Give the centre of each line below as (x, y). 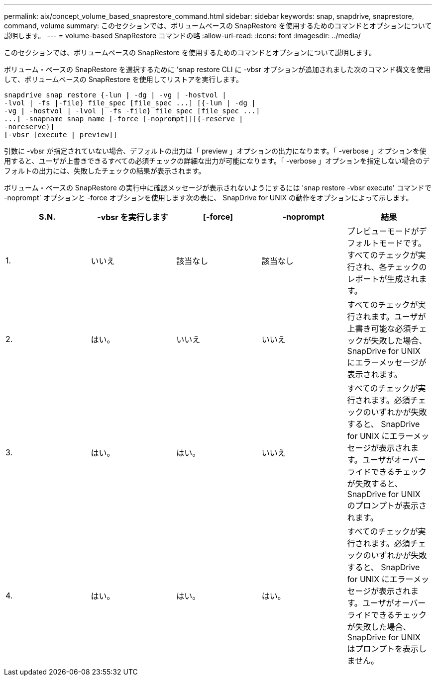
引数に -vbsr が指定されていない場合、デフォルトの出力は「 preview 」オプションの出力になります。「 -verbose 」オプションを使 (215, 151)
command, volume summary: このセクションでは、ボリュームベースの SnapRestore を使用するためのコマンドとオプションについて (218, 26)
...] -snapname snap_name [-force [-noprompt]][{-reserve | (124, 119)
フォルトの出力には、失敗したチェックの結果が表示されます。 (105, 171)
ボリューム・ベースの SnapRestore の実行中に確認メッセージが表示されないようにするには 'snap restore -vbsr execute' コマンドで (218, 188)
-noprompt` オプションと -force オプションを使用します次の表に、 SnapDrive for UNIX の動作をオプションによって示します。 (209, 198)
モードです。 (402, 243)
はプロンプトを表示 (383, 649)
